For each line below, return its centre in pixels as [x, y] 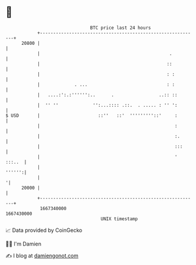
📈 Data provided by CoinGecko [44, 230]
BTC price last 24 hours [120, 28]
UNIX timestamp [119, 219]
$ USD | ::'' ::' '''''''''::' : [92, 115]
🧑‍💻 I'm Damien [24, 244]
